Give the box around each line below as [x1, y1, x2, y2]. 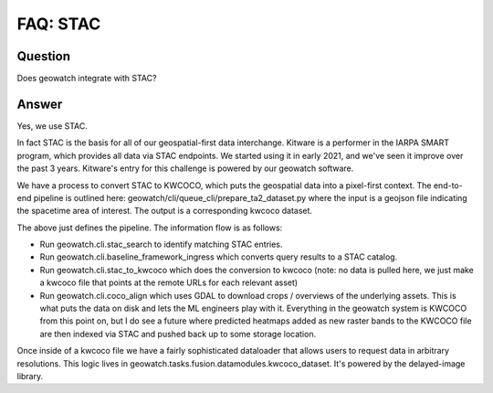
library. [16, 371, 44, 381]
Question [16, 48, 70, 64]
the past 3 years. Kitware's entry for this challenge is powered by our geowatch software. [16, 163, 354, 174]
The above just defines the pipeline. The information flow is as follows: [16, 222, 283, 233]
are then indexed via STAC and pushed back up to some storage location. [39, 328, 317, 339]
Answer [16, 96, 63, 112]
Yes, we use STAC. [16, 120, 89, 132]
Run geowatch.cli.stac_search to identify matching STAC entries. [39, 239, 283, 250]
